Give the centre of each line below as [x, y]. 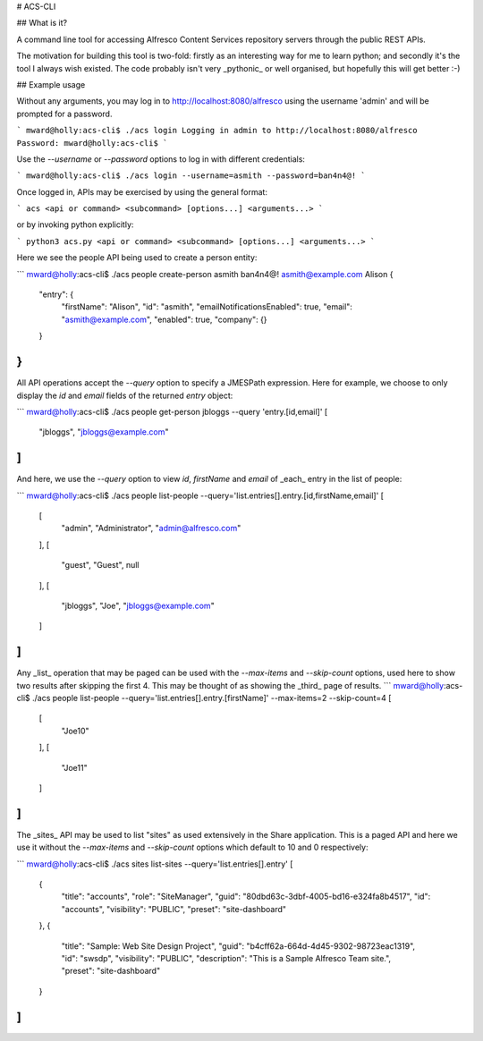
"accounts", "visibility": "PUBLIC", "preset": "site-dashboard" [174, 909]
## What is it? [42, 23]
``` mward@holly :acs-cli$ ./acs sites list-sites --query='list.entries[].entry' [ [155, 864]
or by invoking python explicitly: [75, 224]
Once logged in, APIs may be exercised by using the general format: [142, 191]
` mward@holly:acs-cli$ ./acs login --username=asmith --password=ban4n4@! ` [191, 176]
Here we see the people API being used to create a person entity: [137, 258]
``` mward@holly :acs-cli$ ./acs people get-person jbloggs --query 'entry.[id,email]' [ [172, 411]
